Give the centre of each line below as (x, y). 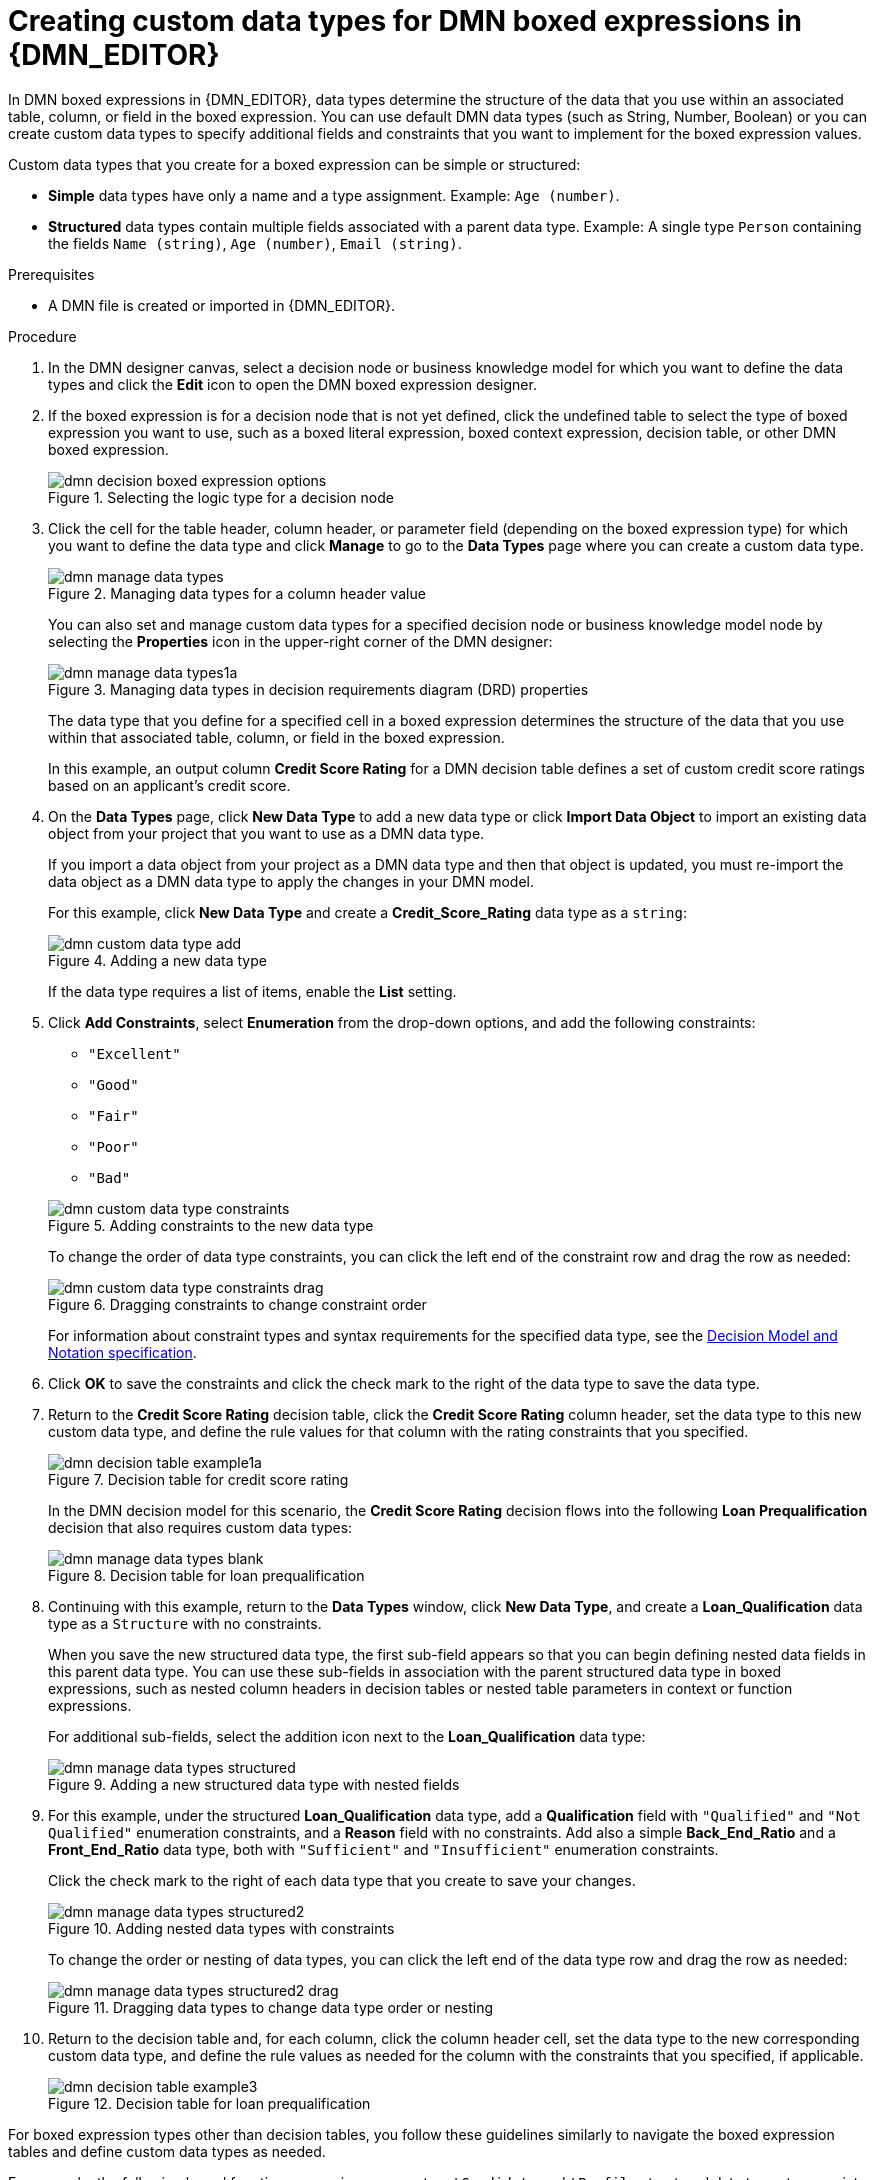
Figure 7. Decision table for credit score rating (198, 1479)
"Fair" (113, 1115)
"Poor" (113, 1146)
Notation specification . (122, 1352)
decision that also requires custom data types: (200, 1527)
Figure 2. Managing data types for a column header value (237, 593)
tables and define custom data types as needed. (167, 2151)
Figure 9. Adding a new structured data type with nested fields (254, 1784)
